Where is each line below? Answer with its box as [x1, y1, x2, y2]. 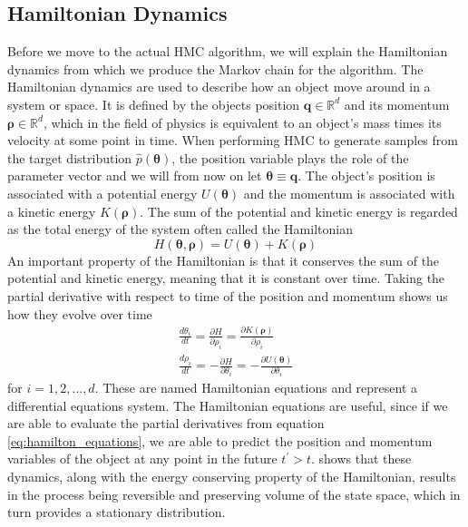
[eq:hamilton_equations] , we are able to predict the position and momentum [7, 431, 433, 450]
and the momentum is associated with [243, 183, 455, 202]
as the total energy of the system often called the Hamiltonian [7, 220, 353, 239]
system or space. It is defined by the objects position [7, 94, 300, 113]
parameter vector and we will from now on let [7, 166, 262, 185]
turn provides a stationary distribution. [7, 503, 226, 522]
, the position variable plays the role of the [171, 148, 409, 167]
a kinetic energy [7, 201, 96, 220]
